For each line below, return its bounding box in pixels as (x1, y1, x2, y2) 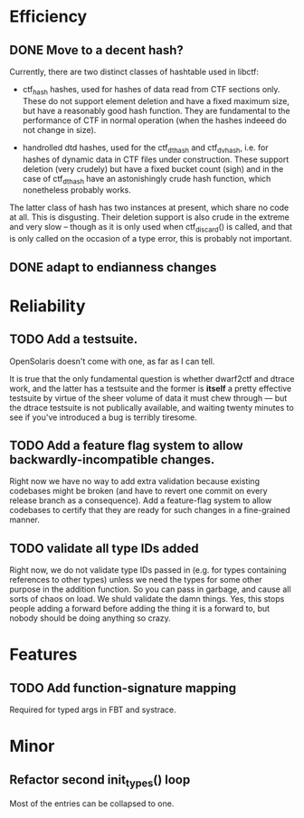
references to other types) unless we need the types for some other (9, 575, 262, 585)
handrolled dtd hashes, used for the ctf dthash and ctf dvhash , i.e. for (22, 142, 269, 155)
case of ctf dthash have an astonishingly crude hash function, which (22, 173, 271, 186)
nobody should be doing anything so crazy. (9, 613, 172, 623)
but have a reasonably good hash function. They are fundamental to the (22, 105, 291, 116)
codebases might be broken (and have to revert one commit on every (9, 486, 269, 497)
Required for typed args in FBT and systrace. (9, 704, 176, 716)
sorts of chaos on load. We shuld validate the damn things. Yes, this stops (9, 594, 285, 604)
